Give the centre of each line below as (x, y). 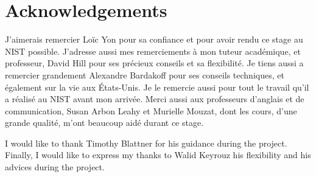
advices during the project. (55, 167)
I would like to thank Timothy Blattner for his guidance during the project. (146, 143)
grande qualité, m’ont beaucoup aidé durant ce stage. (104, 123)
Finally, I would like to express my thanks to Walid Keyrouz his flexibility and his (158, 155)
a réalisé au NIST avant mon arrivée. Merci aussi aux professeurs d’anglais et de (155, 99)
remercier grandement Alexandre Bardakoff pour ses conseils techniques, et (145, 75)
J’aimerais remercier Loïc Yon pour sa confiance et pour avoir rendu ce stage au (154, 39)
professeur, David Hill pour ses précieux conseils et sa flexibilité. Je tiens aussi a (154, 63)
